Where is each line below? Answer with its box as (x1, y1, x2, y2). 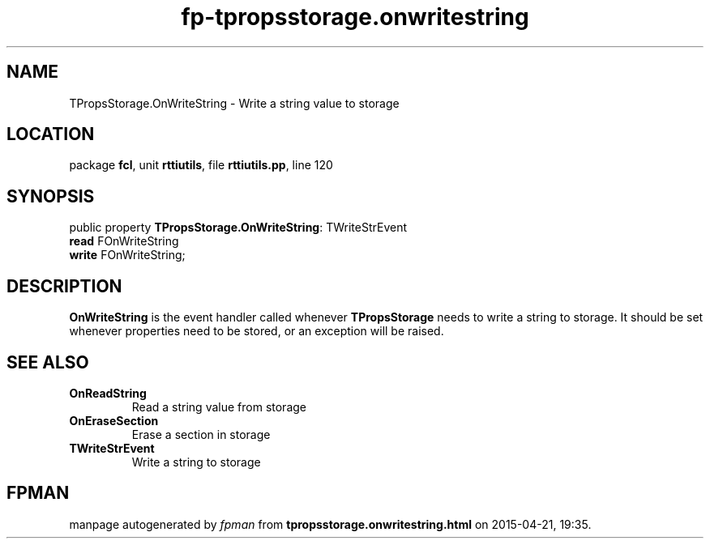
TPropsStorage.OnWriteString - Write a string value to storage (69, 96, 400, 110)
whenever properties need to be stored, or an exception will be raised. (69, 324, 444, 338)
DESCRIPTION (6, 275, 122, 296)
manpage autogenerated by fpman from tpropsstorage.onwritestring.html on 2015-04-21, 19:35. (69, 517, 592, 531)
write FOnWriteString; (69, 248, 186, 262)
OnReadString (69, 385, 147, 400)
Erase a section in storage (131, 427, 271, 441)
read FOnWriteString (69, 234, 179, 249)
